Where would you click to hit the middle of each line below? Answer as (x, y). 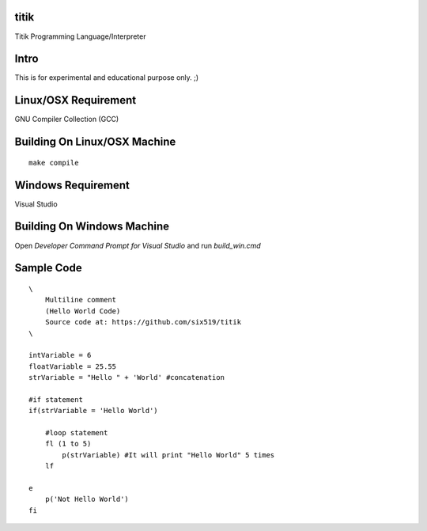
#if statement (56, 399)
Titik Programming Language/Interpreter (80, 36)
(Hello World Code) (83, 311)
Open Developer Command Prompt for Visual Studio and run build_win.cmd (138, 245)
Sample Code (48, 268)
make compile (54, 163)
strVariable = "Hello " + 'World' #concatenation (127, 377)
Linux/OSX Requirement (76, 100)
